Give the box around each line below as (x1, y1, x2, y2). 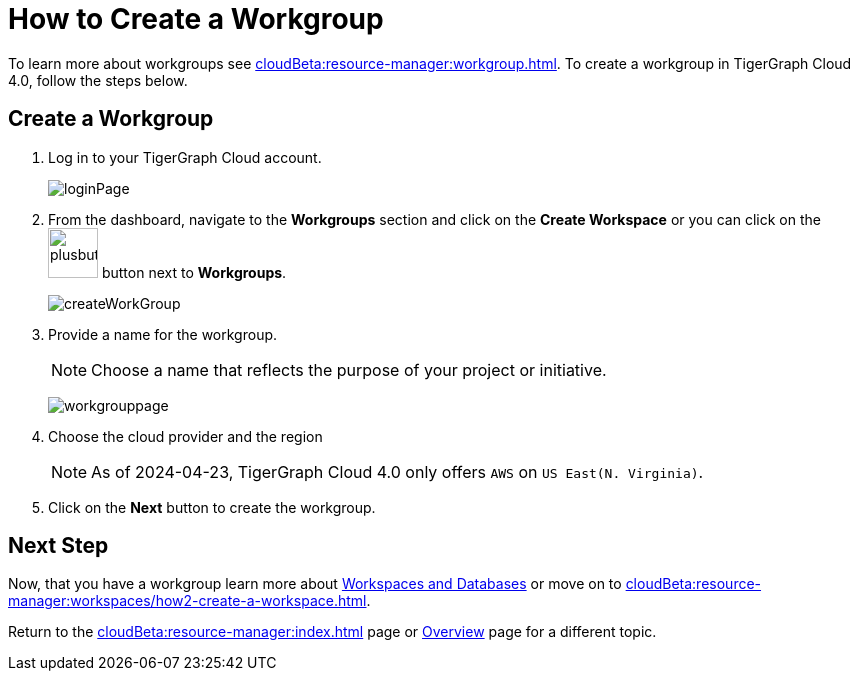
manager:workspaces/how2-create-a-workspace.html (8, 592, 367, 610)
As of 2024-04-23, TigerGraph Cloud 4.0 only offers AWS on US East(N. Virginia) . (91, 461, 704, 482)
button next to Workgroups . (101, 263, 287, 281)
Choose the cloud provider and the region (48, 427, 323, 445)
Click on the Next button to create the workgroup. (48, 498, 376, 516)
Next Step (8, 533, 109, 559)
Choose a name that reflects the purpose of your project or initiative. (91, 359, 607, 380)
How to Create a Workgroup (8, 2, 384, 36)
